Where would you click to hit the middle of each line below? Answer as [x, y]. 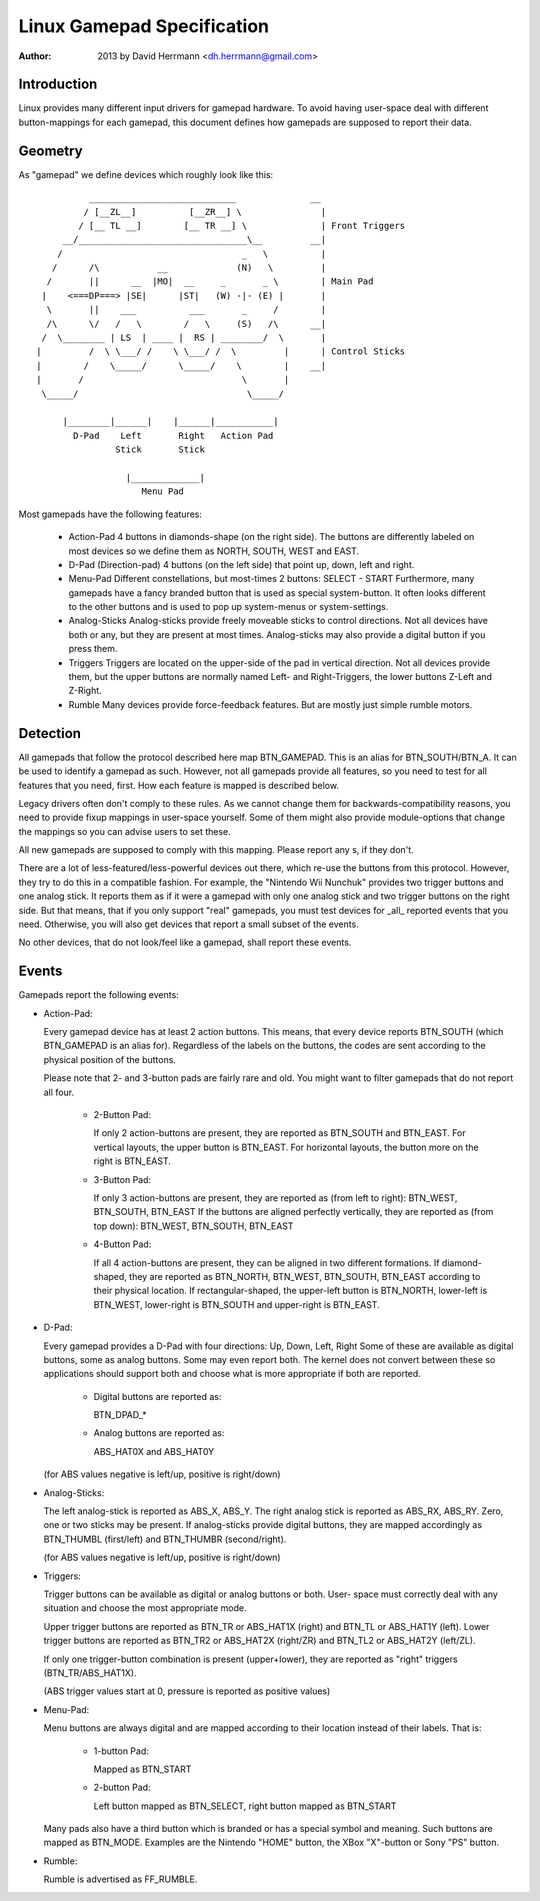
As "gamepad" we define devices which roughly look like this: [146, 174]
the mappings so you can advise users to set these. [125, 831]
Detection [50, 733]
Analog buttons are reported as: [159, 1433]
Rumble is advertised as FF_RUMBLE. [120, 1879]
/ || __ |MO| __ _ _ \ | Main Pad [210, 281]
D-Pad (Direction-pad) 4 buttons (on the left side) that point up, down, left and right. [241, 564]
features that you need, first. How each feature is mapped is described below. [179, 785]
